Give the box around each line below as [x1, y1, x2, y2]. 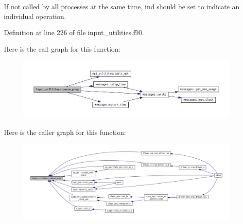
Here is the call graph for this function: [4, 43, 121, 54]
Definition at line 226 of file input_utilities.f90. [4, 27, 144, 37]
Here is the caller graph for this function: [4, 127, 126, 137]
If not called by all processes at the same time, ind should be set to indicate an [4, 1, 240, 11]
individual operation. [4, 11, 66, 21]
